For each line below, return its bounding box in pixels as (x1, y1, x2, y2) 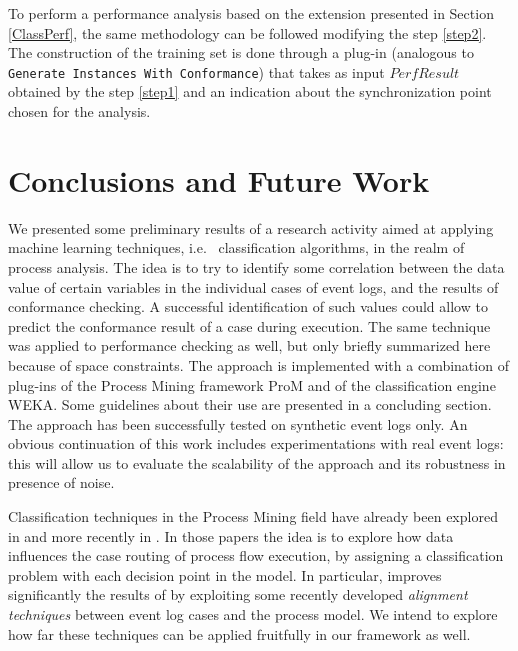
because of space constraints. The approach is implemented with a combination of (8, 354, 509, 375)
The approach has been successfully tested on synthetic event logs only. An (8, 413, 468, 434)
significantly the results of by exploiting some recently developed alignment (8, 584, 468, 605)
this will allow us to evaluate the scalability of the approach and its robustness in (8, 452, 506, 473)
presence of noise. (8, 472, 115, 493)
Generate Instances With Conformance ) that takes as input (8, 61, 385, 82)
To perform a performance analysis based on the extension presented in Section (8, 3, 494, 23)
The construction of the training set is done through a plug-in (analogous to (8, 42, 474, 63)
